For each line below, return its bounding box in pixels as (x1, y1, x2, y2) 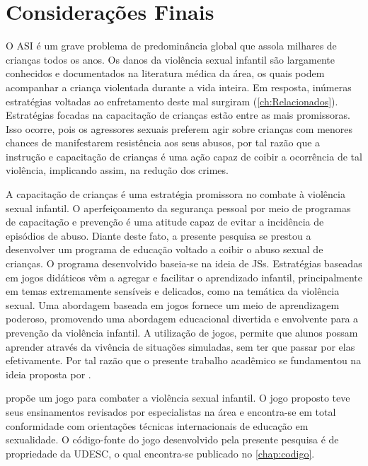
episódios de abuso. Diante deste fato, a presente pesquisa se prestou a (6, 228, 311, 243)
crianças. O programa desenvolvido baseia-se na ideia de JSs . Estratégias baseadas (6, 256, 362, 271)
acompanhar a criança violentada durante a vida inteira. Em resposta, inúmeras (6, 79, 352, 94)
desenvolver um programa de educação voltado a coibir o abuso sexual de (6, 242, 323, 257)
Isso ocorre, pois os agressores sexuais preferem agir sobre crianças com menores (6, 121, 353, 136)
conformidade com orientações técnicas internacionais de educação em (6, 418, 309, 433)
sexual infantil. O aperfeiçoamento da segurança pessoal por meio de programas (6, 200, 351, 215)
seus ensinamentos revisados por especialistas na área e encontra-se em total (6, 404, 336, 419)
